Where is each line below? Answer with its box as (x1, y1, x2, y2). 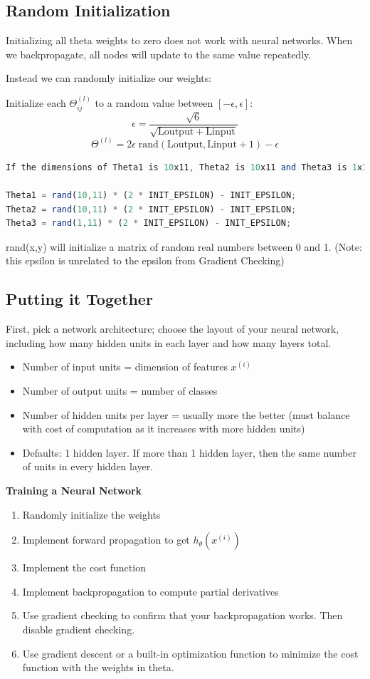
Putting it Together (6, 288, 153, 310)
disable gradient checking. (22, 621, 135, 636)
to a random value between (95, 95, 213, 110)
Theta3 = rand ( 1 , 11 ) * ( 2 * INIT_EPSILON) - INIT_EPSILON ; (6, 218, 292, 229)
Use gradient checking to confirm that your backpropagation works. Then (22, 608, 343, 623)
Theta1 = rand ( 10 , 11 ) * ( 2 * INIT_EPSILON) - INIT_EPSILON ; (6, 190, 297, 201)
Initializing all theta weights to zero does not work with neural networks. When (6, 33, 353, 48)
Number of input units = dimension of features (22, 359, 228, 374)
